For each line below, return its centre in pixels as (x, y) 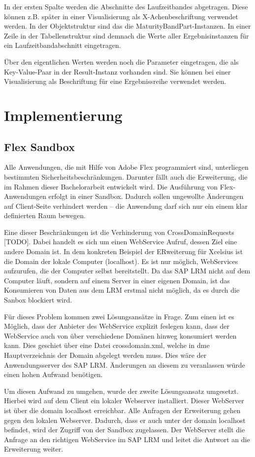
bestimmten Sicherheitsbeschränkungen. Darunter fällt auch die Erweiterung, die (126, 176)
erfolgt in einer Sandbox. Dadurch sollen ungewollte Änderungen (146, 196)
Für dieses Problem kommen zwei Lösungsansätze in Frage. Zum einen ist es (119, 316)
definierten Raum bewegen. (45, 215)
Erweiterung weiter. (34, 449)
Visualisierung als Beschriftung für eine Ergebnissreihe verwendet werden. (115, 81)
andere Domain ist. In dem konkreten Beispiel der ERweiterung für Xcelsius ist (124, 251)
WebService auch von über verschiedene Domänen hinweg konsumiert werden (120, 335)
